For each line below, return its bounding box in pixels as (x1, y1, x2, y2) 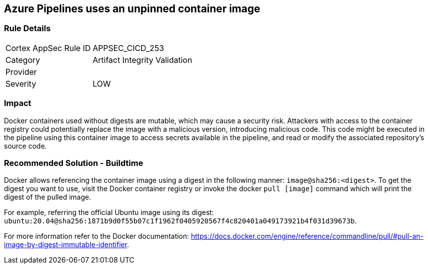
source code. (4, 141, 47, 150)
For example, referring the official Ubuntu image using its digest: (4, 208, 214, 217)
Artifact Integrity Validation (93, 54, 192, 65)
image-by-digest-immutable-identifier (4, 240, 127, 249)
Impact (4, 98, 32, 108)
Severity (5, 78, 36, 89)
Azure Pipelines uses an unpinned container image (4, 2, 261, 15)
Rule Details (4, 23, 51, 34)
